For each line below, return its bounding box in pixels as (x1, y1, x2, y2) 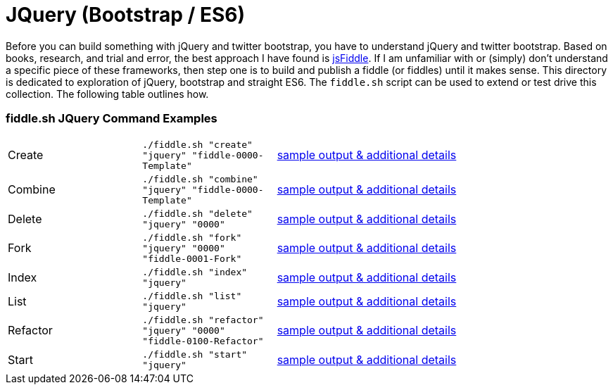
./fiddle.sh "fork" (142, 232, 242, 243)
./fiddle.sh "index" (142, 266, 248, 277)
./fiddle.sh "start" (142, 348, 248, 360)
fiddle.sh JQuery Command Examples (6, 111, 217, 126)
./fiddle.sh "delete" (142, 208, 253, 219)
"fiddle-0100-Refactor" (142, 335, 264, 346)
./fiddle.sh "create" (142, 139, 253, 150)
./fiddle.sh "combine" (142, 173, 258, 184)
